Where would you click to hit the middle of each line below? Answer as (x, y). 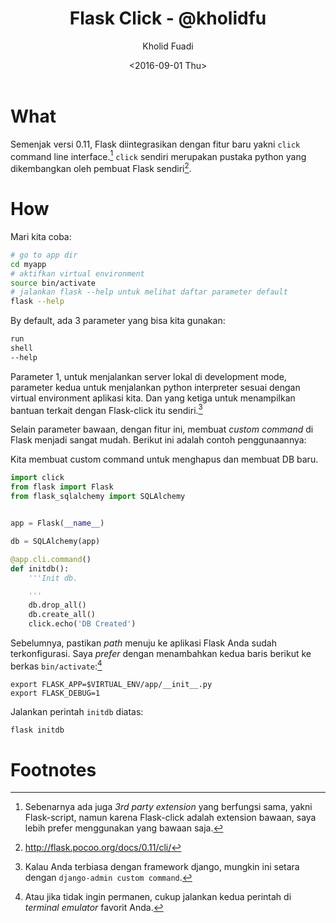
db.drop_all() (57, 605)
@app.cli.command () (51, 559)
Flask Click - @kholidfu (168, 18)
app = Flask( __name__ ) (57, 523)
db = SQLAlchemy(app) (55, 541)
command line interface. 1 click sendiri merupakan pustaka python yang (158, 155)
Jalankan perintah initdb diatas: (77, 711)
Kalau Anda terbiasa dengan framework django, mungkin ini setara (162, 867)
